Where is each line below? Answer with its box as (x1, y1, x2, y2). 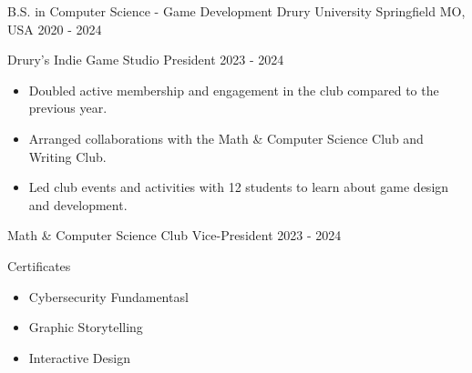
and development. (28, 195, 128, 214)
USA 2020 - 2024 (7, 19, 102, 38)
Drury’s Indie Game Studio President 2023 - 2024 (7, 50, 284, 69)
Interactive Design (28, 348, 130, 367)
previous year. (28, 98, 108, 117)
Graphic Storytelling (28, 318, 143, 337)
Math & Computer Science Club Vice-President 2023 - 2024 (7, 226, 342, 245)
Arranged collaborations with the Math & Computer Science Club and (28, 128, 424, 147)
